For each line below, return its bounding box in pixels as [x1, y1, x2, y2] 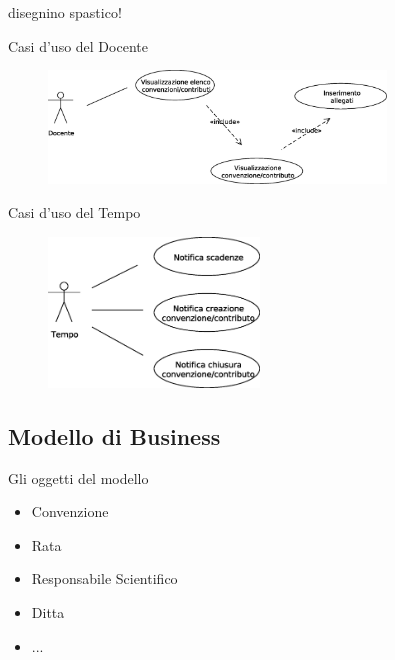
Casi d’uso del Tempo [8, 202, 141, 223]
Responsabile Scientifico [31, 568, 178, 589]
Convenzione [31, 501, 109, 522]
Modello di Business [8, 420, 221, 451]
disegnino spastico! [8, 2, 122, 22]
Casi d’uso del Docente [8, 35, 148, 56]
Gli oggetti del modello [8, 467, 149, 488]
